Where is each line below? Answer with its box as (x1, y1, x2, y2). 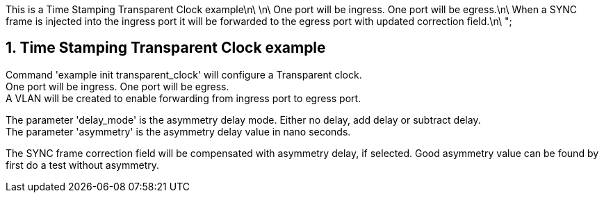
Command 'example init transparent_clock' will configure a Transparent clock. (6, 68, 362, 81)
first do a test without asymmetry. (6, 158, 160, 171)
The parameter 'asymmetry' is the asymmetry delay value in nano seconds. (6, 125, 351, 138)
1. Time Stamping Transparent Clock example (6, 39, 326, 57)
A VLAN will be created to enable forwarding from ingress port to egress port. (6, 92, 361, 104)
